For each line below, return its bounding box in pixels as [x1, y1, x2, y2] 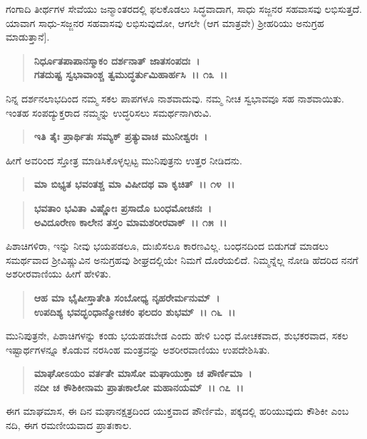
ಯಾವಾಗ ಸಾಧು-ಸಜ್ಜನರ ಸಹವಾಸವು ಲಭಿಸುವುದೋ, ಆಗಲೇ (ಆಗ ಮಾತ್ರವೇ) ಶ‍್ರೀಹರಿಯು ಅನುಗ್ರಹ [6, 15, 324, 30]
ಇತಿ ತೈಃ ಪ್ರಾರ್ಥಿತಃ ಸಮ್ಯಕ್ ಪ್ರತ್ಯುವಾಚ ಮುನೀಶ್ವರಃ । [33, 129, 208, 144]
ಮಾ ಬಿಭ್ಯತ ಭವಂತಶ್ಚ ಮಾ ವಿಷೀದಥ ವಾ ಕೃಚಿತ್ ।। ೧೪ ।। [33, 176, 235, 191]
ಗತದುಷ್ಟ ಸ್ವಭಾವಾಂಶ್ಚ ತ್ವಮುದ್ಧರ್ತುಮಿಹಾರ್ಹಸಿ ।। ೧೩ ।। [33, 67, 228, 82]
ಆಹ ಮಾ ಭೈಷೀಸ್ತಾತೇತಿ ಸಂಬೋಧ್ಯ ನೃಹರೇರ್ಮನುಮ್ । [33, 290, 220, 305]
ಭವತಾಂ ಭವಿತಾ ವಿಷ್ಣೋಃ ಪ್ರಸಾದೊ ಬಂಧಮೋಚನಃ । [33, 200, 212, 215]
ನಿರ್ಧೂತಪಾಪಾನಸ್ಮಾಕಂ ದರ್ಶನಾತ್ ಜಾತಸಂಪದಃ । [33, 53, 200, 68]
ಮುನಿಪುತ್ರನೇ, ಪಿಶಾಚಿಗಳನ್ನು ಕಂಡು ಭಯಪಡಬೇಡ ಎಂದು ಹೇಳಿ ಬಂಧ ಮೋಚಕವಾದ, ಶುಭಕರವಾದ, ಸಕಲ [6, 328, 348, 343]
